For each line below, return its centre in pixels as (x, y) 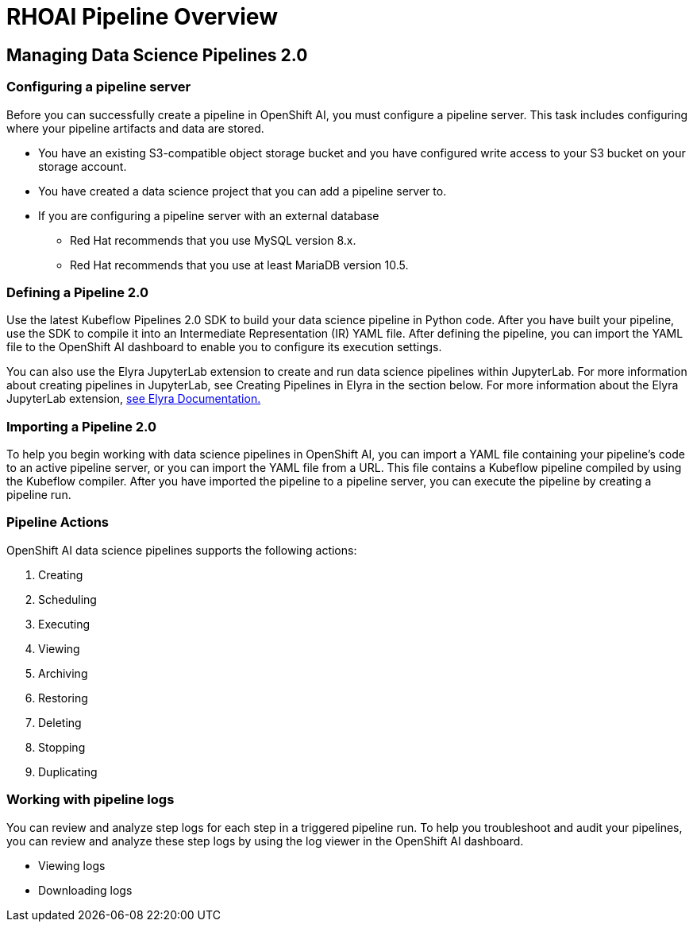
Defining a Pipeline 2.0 (78, 292)
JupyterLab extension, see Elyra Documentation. (134, 399)
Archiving (63, 673)
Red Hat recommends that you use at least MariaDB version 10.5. (239, 265)
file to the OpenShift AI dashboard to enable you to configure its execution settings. (224, 347)
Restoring (63, 698)
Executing (64, 624)
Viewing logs (72, 865)
